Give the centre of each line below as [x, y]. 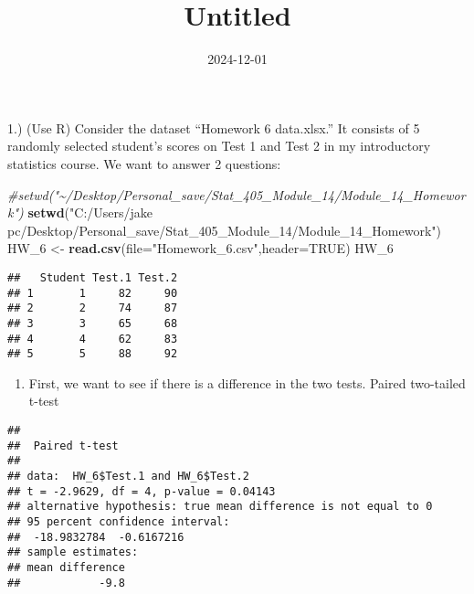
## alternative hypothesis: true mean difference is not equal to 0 [220, 507]
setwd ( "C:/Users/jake [90, 212]
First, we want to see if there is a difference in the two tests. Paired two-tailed [247, 382]
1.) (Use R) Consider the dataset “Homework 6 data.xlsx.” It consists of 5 [214, 127]
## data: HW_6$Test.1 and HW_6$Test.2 [128, 476]
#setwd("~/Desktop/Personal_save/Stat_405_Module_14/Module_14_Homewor [237, 194]
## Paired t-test [63, 445]
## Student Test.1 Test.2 [93, 277]
